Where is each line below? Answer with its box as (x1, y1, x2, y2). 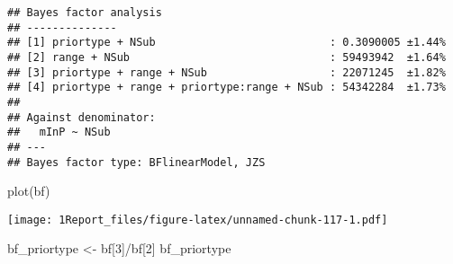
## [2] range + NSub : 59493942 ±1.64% (7, 50, 446, 64)
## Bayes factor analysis (7, 6, 162, 19)
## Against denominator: (7, 110, 156, 124)
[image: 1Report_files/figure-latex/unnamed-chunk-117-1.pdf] (7, 213, 388, 226)
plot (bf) (7, 181, 50, 200)
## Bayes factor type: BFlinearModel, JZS (7, 155, 266, 169)
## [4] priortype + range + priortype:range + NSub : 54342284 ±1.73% (7, 81, 446, 94)
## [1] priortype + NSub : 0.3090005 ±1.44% (7, 36, 446, 49)
